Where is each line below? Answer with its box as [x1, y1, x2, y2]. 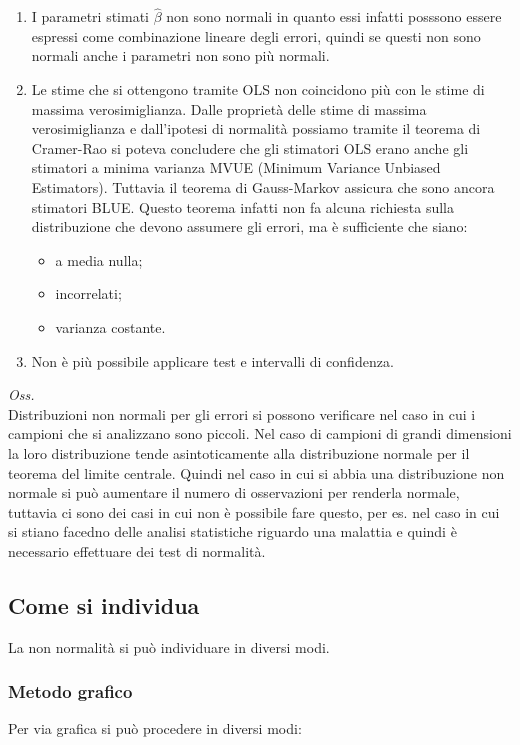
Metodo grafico [8, 679, 133, 704]
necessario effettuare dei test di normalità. [8, 540, 266, 561]
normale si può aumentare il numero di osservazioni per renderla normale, [8, 482, 460, 503]
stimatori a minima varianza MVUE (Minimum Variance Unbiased [31, 157, 441, 178]
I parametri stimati [31, 6, 150, 27]
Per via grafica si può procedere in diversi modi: [8, 718, 302, 739]
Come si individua [8, 589, 200, 620]
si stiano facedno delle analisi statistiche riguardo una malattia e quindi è [8, 521, 457, 542]
